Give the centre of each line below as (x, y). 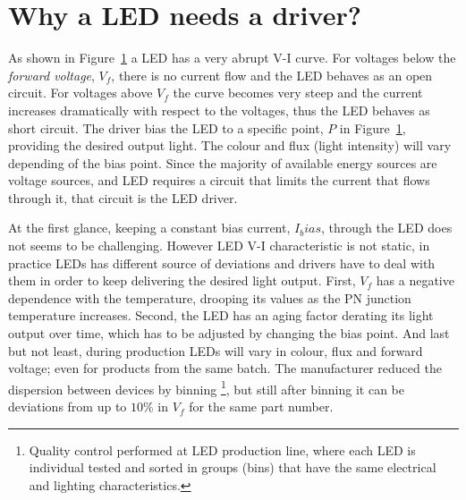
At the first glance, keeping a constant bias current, (149, 228)
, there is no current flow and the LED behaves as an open (272, 75)
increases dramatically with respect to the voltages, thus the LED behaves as (219, 110)
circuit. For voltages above (80, 93)
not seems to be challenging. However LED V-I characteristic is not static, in (219, 246)
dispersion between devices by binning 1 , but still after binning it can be (206, 387)
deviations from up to (68, 407)
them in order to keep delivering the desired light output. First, (182, 280)
